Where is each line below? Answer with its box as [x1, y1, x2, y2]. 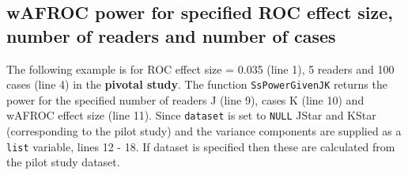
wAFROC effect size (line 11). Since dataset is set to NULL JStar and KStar [6, 107, 376, 124]
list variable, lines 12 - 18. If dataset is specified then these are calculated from [6, 138, 395, 154]
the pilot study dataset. [6, 154, 120, 170]
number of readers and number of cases [6, 23, 336, 48]
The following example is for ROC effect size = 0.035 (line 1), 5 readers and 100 [6, 60, 395, 77]
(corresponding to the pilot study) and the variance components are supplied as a [6, 123, 402, 139]
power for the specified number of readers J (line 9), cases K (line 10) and [6, 91, 365, 108]
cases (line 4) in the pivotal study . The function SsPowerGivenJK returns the [6, 76, 387, 93]
